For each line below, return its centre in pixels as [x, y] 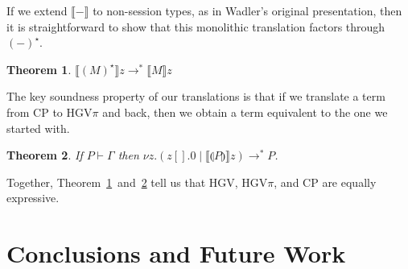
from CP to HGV [49, 112]
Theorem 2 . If [45, 155]
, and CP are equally [325, 182]
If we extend [37, 10]
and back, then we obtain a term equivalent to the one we [245, 112]
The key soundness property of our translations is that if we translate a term [196, 96]
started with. [38, 128]
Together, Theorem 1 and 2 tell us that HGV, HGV [137, 182]
